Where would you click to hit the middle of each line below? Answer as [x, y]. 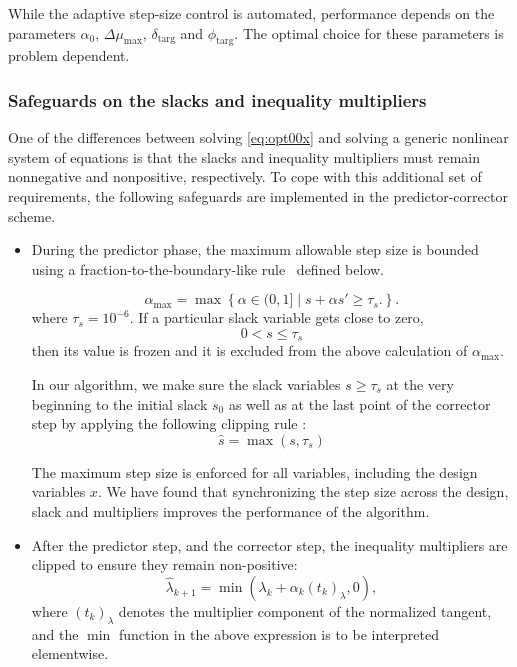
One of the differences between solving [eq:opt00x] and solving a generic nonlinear [258, 137]
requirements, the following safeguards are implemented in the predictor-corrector [258, 195]
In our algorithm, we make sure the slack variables [186, 384]
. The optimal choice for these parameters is [369, 32]
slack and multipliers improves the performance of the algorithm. [230, 510]
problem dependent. [69, 55]
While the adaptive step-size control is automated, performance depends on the [251, 13]
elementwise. [70, 653]
